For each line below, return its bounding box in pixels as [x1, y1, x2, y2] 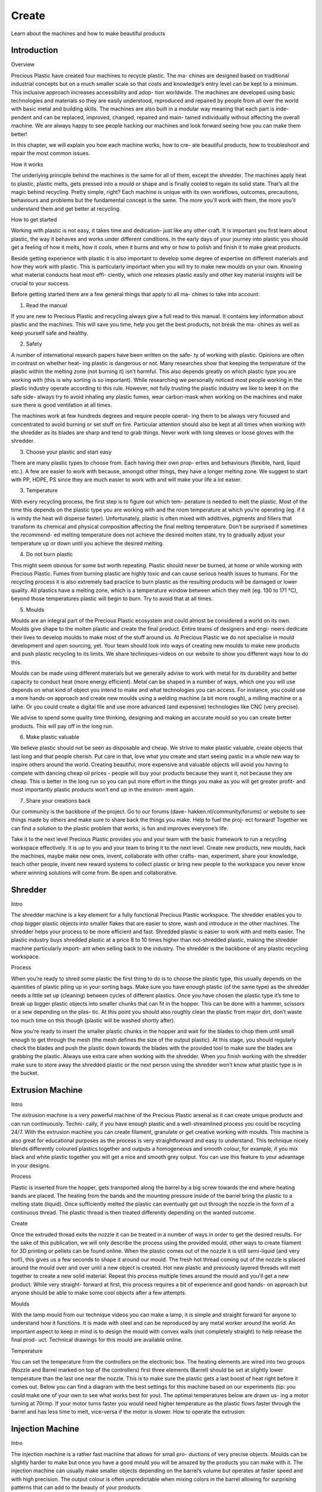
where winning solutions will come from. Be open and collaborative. [11, 869, 178, 876]
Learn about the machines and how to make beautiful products [11, 30, 166, 37]
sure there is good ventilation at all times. [11, 401, 113, 408]
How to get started [11, 216, 57, 223]
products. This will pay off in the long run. [11, 722, 113, 729]
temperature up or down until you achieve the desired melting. [11, 540, 164, 547]
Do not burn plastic [26, 551, 73, 558]
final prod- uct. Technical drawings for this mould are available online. [11, 1336, 183, 1343]
